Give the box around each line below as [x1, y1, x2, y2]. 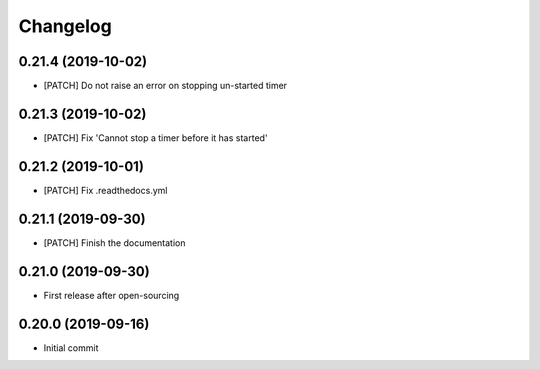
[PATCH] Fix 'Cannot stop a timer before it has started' [43, 131, 269, 144]
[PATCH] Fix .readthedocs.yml [43, 184, 168, 196]
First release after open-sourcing [43, 289, 180, 301]
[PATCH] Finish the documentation [43, 236, 186, 249]
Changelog [18, 15, 112, 37]
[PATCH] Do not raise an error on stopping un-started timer [43, 80, 288, 92]
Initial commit [43, 341, 99, 354]
